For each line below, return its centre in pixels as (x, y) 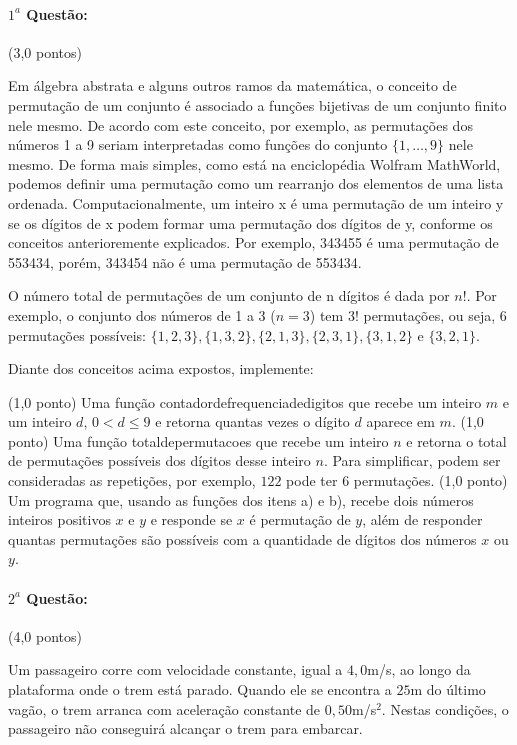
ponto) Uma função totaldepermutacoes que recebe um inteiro (198, 440)
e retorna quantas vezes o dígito (252, 421)
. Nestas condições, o (445, 708)
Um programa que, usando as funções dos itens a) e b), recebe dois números (241, 499)
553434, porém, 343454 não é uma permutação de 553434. (185, 261)
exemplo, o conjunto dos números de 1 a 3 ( (142, 314)
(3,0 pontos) (45, 51)
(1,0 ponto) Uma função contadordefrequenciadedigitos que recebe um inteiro (245, 401)
